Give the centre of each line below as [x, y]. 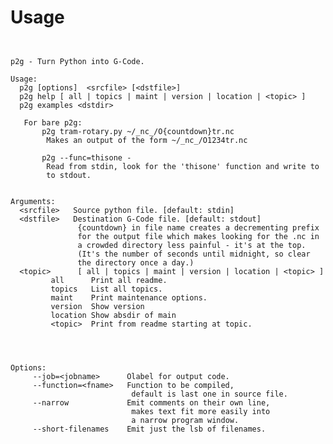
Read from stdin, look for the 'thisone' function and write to [183, 166]
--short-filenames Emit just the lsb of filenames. [149, 429]
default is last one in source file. [209, 394]
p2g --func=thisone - [86, 157]
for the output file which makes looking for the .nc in [198, 236]
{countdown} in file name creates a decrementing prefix [198, 227]
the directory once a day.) [136, 262]
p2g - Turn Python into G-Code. [77, 61]
